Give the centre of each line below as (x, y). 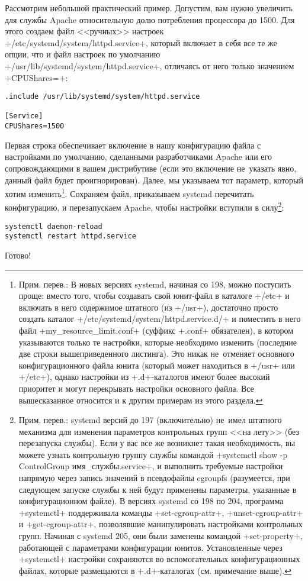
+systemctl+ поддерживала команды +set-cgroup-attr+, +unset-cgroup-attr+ (161, 512)
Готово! (18, 255)
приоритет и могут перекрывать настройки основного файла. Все (136, 388)
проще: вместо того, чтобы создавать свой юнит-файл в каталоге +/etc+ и (154, 296)
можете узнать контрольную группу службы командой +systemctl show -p (153, 454)
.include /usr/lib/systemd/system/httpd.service (102, 97)
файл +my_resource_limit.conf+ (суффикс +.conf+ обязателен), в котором (156, 330)
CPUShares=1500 (35, 126)
